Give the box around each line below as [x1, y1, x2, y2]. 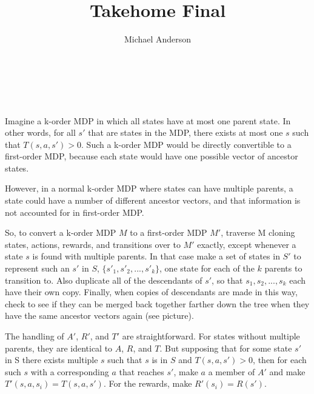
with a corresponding [30, 365, 109, 378]
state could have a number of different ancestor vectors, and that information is [5, 194, 301, 207]
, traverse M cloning [221, 226, 295, 239]
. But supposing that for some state [159, 341, 292, 354]
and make [269, 365, 306, 378]
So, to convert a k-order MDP [5, 226, 116, 239]
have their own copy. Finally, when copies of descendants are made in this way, [5, 285, 298, 298]
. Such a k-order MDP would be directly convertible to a [81, 138, 292, 150]
